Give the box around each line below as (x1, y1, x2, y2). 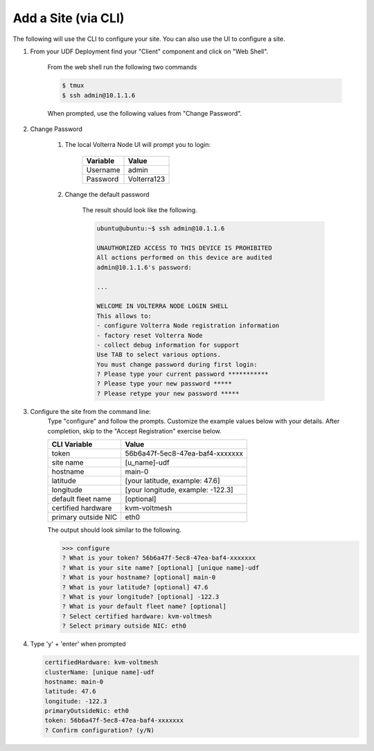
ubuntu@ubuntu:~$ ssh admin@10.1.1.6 (96, 225, 225, 232)
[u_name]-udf (125, 458, 170, 467)
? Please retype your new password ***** (96, 389, 240, 397)
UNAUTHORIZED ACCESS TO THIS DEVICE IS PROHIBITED (96, 244, 273, 252)
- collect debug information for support (96, 340, 240, 349)
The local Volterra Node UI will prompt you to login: (64, 141, 211, 149)
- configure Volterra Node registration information (96, 322, 280, 329)
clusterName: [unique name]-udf (44, 668, 155, 676)
